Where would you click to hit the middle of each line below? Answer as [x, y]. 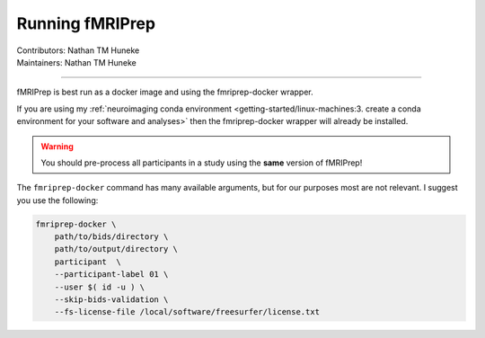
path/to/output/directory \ [116, 249]
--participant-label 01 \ [111, 275]
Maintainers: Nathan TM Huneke [76, 62]
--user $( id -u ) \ [100, 287]
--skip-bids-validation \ [111, 300]
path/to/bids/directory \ [111, 237]
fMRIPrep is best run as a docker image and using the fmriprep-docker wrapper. [165, 92]
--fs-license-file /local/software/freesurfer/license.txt [187, 312]
